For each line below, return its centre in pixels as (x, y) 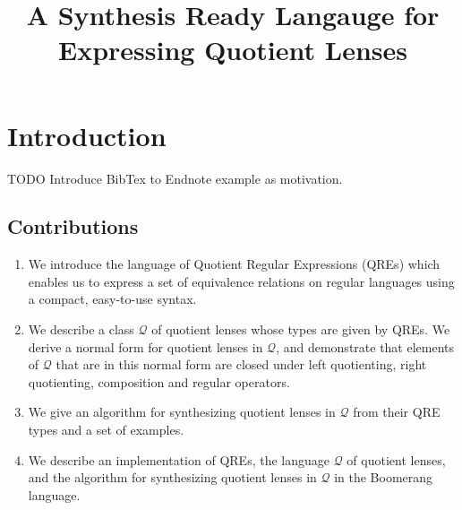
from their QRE (397, 412)
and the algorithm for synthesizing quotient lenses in (172, 477)
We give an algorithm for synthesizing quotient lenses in (182, 412)
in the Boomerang (384, 477)
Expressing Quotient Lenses (233, 50)
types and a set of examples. (106, 430)
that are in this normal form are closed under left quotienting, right (241, 364)
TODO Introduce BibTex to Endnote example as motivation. (175, 178)
